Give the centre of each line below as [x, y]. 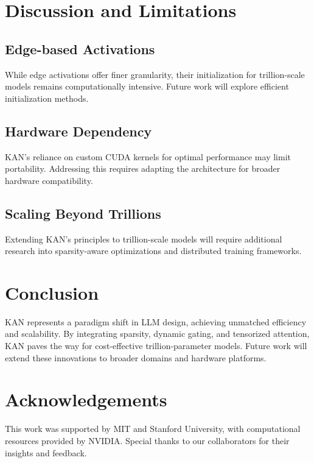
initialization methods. [47, 98]
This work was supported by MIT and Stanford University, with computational [153, 429]
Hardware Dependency [78, 131]
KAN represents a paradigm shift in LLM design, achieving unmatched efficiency [156, 321]
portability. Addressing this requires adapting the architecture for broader [143, 168]
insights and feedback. [46, 452]
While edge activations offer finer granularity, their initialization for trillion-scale [155, 74]
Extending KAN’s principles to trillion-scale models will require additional [144, 239]
